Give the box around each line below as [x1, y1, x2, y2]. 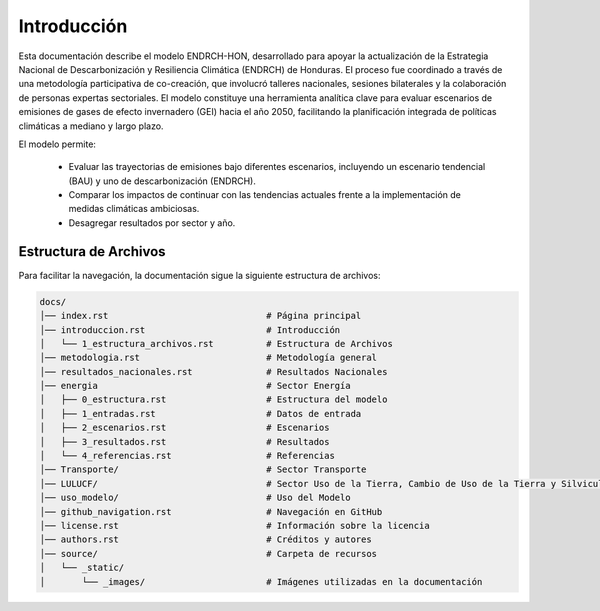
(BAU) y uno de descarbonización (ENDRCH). [68, 175, 257, 187]
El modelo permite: [18, 138, 97, 150]
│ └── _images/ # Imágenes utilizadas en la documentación [39, 576, 483, 587]
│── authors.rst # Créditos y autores [39, 534, 372, 545]
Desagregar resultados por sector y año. [68, 216, 236, 229]
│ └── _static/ [39, 562, 125, 574]
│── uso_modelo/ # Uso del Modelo [39, 492, 351, 504]
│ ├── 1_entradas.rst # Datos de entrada [39, 408, 362, 419]
